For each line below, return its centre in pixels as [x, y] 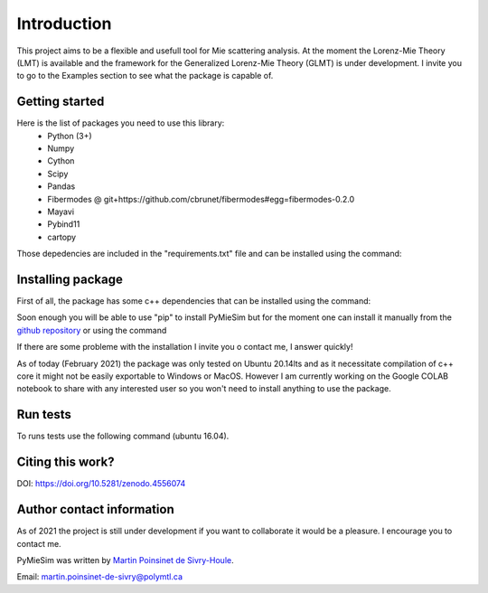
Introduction [64, 24]
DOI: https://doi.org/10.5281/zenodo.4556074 [101, 484]
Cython [61, 161]
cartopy [62, 237]
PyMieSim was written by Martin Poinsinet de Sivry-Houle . [125, 560]
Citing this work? [66, 462]
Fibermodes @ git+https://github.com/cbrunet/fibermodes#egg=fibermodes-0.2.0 [201, 199]
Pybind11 [64, 224]
